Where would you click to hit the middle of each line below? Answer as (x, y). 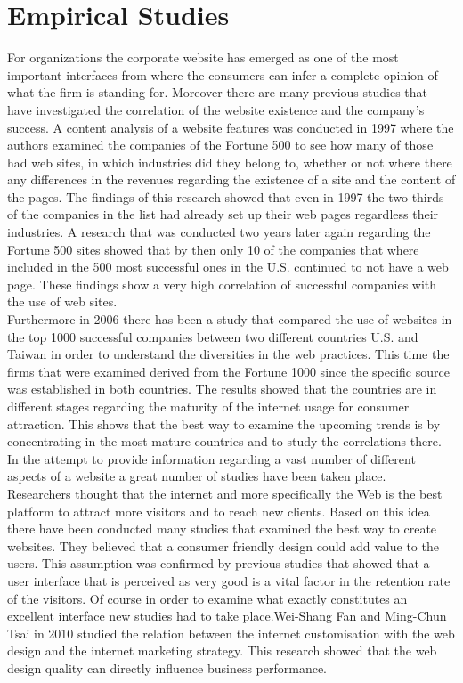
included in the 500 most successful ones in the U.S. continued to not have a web (228, 267)
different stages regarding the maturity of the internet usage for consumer (208, 406)
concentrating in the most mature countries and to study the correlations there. (224, 441)
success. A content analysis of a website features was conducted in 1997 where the (231, 127)
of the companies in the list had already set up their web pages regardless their (223, 214)
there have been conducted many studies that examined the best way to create (222, 529)
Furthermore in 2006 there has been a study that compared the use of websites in (230, 319)
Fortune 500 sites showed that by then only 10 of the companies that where (213, 249)
